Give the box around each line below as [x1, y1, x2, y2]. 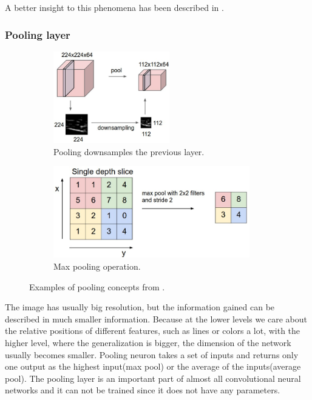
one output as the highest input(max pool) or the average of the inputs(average [5, 360, 301, 373]
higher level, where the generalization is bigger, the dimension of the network [5, 336, 291, 348]
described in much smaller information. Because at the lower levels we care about [5, 312, 308, 325]
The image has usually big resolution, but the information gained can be [5, 301, 275, 313]
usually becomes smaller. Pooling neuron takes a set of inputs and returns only [5, 348, 299, 361]
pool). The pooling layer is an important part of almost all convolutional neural [5, 372, 301, 384]
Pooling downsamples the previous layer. [53, 145, 205, 158]
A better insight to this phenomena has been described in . [5, 1, 224, 13]
